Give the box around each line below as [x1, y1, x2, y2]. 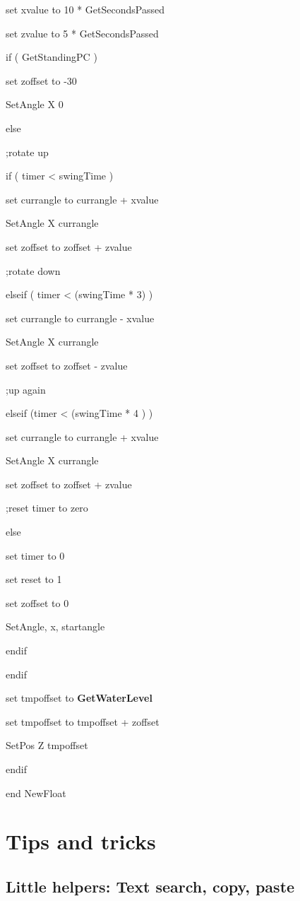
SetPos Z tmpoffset [6, 738, 88, 753]
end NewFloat [6, 785, 66, 800]
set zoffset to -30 [6, 73, 77, 88]
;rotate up [6, 144, 49, 159]
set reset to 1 [6, 572, 62, 587]
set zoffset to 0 [6, 595, 69, 610]
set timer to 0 [6, 548, 65, 563]
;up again [6, 382, 46, 396]
